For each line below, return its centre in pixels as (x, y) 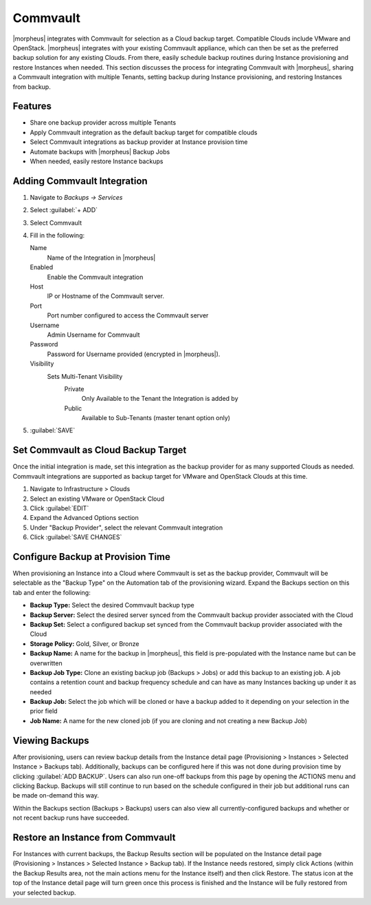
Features (32, 106)
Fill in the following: (57, 236)
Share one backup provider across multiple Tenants (103, 123)
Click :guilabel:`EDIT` (59, 508)
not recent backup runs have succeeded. (71, 818)
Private (75, 388)
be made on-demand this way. (56, 795)
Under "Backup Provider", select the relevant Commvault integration (126, 528)
